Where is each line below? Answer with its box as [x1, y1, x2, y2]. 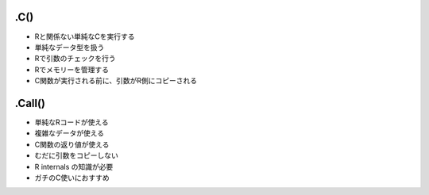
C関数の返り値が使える [34, 140, 110, 149]
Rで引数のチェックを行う [34, 54, 117, 63]
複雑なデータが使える [34, 128, 105, 138]
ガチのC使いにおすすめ [34, 173, 110, 182]
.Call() [14, 96, 46, 110]
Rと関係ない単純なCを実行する [34, 32, 135, 41]
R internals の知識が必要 [34, 162, 114, 171]
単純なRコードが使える [34, 117, 109, 127]
